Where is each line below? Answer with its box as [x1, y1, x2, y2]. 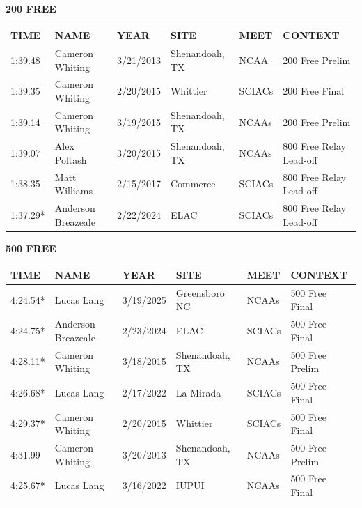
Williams [54, 183, 93, 198]
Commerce [170, 176, 216, 191]
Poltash [54, 152, 87, 167]
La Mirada [175, 385, 221, 399]
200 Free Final [283, 84, 345, 98]
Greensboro [175, 285, 225, 300]
